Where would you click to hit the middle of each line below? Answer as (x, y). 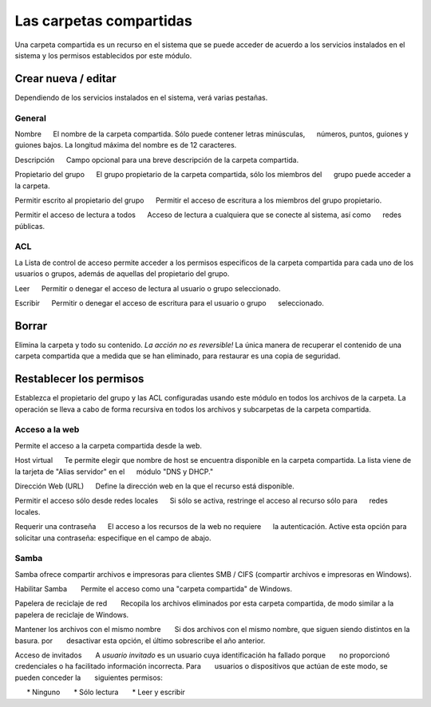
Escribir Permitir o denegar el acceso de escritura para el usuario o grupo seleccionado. (170, 303)
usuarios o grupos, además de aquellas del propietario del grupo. (122, 274)
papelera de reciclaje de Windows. (72, 614)
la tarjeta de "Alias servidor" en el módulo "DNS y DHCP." (114, 472)
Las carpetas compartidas (104, 21)
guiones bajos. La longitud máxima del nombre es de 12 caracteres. (126, 145)
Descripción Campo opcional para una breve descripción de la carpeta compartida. (157, 160)
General (31, 118)
